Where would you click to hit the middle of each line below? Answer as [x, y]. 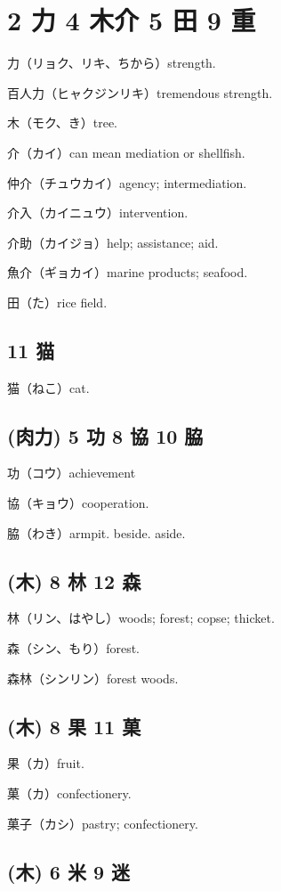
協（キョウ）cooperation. [78, 503]
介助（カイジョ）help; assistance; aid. [113, 242]
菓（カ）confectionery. [69, 793]
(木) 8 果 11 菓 [74, 726]
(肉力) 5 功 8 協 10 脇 [105, 435]
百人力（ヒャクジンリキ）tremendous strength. [140, 92]
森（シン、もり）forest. [74, 648]
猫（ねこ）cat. [48, 387]
